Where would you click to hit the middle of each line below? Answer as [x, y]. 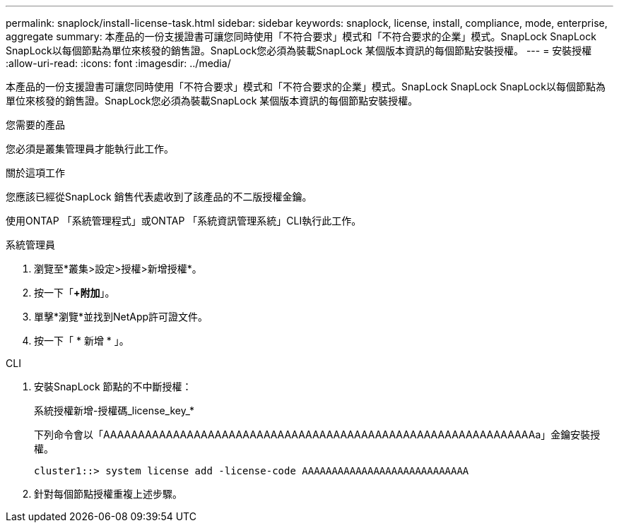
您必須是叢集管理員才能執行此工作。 [90, 149]
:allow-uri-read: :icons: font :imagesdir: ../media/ [118, 63]
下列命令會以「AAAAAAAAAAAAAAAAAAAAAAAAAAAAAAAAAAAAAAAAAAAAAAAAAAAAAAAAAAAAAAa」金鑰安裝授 [317, 434]
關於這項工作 [35, 173]
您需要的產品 [35, 125]
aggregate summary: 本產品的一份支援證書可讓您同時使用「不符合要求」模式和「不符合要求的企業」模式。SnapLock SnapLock [301, 36]
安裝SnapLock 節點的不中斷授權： [113, 386]
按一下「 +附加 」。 [75, 293]
